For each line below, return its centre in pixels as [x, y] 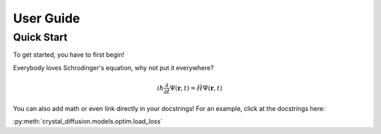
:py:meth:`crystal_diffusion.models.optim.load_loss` [88, 121]
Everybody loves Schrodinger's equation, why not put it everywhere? [114, 67]
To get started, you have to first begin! [69, 55]
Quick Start [40, 37]
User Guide [47, 18]
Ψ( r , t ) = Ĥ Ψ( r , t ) [196, 88]
